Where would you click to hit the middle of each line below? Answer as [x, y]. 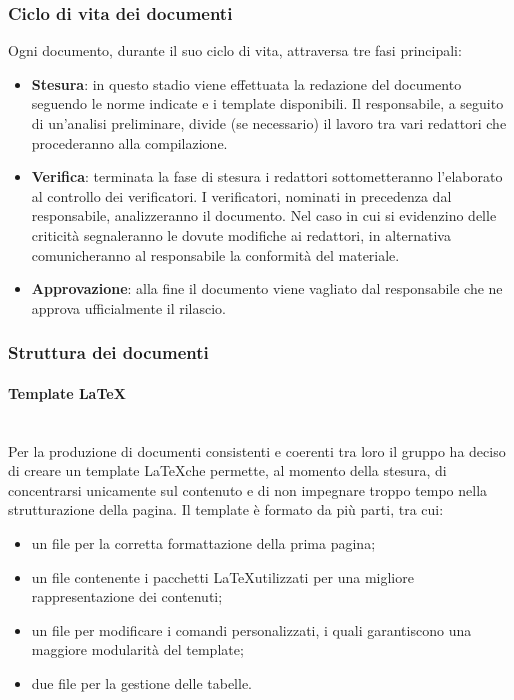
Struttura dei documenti [108, 352]
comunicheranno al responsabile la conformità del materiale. [215, 254]
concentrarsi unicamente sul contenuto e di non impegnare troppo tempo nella [248, 489]
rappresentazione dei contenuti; [127, 596]
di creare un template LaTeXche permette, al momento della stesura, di [227, 470]
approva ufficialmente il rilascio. [129, 307]
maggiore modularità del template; [137, 649]
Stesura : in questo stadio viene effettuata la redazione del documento [246, 83]
